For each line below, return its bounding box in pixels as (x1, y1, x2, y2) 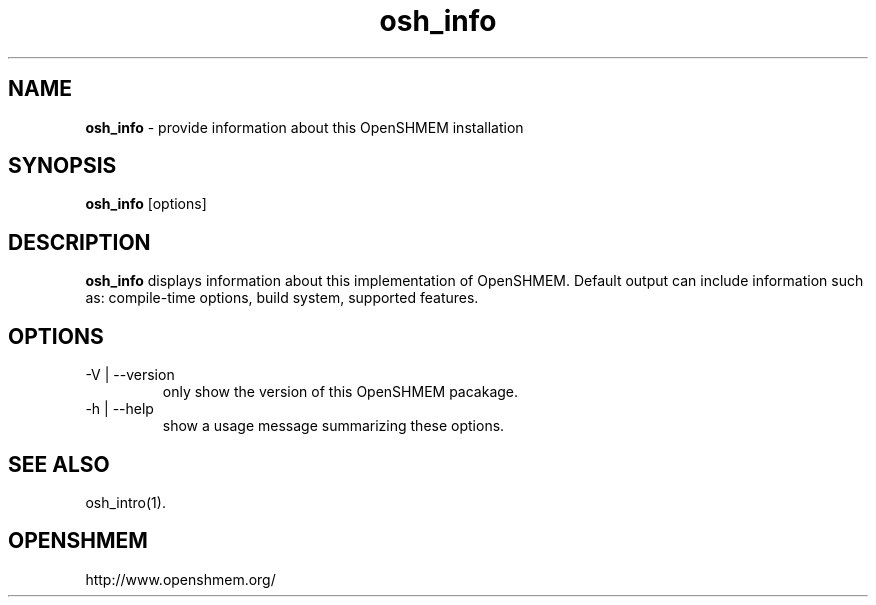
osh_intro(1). (85, 493, 166, 511)
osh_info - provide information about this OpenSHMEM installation (85, 118, 524, 136)
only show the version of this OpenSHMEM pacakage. (162, 383, 519, 401)
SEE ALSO (8, 451, 110, 477)
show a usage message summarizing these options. (162, 417, 505, 435)
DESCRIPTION (8, 229, 151, 255)
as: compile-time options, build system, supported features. (85, 289, 479, 307)
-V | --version (85, 366, 175, 384)
